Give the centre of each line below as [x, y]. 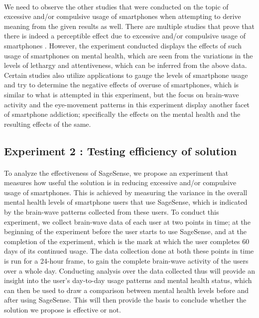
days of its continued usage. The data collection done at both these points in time [129, 251]
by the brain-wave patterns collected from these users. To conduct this [112, 212]
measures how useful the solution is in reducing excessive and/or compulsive [120, 182]
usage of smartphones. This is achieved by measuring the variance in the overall [126, 192]
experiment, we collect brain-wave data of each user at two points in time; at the [127, 221]
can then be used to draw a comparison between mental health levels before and [127, 290]
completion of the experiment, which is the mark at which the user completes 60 [127, 241]
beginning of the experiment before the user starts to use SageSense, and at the [126, 231]
